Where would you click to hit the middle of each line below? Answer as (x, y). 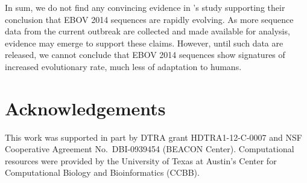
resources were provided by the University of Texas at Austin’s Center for (141, 160)
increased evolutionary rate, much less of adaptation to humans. (123, 66)
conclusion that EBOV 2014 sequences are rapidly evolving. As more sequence (149, 19)
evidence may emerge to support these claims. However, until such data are (144, 43)
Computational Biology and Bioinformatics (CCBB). (102, 172)
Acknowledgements (85, 108)
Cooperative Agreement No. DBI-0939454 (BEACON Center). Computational (150, 149)
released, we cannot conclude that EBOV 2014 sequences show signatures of (145, 55)
